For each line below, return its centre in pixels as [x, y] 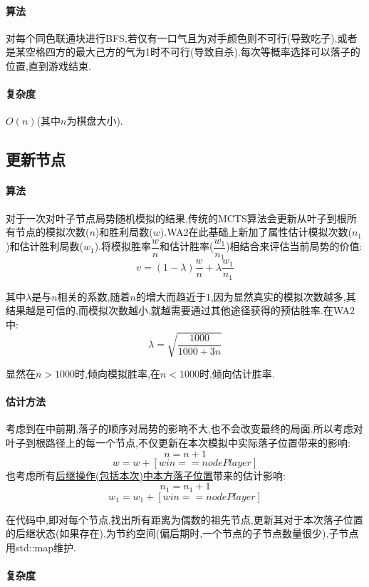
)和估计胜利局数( [45, 246]
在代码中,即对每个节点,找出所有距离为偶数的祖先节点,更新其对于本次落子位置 [184, 519]
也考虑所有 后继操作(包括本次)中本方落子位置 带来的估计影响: [146, 475]
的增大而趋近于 [171, 296]
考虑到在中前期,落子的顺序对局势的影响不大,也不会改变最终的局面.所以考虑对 [184, 428]
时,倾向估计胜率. [237, 374]
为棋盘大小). [95, 121]
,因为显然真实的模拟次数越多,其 [283, 296]
